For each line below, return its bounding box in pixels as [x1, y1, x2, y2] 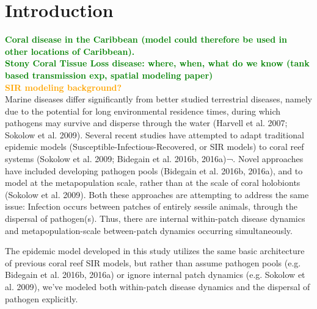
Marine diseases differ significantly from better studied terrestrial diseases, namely [5, 93, 313, 105]
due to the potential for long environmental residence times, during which [5, 104, 281, 117]
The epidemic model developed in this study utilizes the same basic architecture [5, 244, 305, 257]
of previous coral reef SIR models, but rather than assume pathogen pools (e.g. [5, 256, 301, 269]
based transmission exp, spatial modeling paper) [5, 68, 213, 81]
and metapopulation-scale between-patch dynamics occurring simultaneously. [5, 224, 293, 236]
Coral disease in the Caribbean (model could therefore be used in [5, 33, 287, 46]
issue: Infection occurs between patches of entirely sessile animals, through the [5, 200, 298, 213]
